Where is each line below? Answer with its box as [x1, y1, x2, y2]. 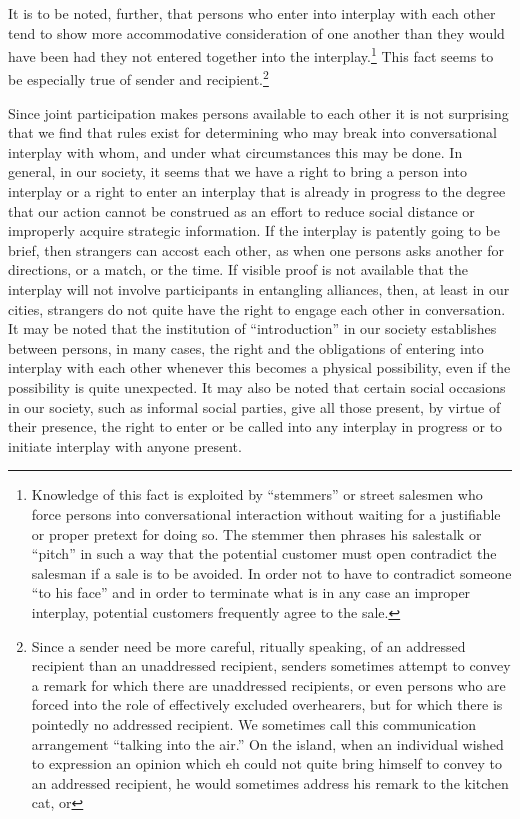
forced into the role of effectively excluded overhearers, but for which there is [31, 694, 503, 715]
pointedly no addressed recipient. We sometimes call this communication [31, 713, 476, 734]
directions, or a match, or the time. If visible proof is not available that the [8, 259, 469, 280]
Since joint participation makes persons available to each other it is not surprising [8, 102, 509, 123]
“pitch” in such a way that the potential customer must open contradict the [31, 543, 497, 564]
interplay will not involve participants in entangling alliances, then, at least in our [8, 279, 510, 300]
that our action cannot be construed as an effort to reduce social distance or [8, 200, 475, 221]
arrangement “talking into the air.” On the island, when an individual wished [31, 733, 504, 754]
